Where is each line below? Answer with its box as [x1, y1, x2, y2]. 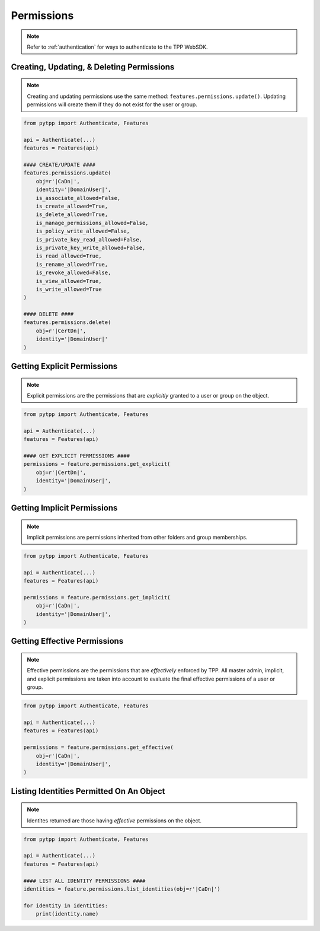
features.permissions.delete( [23, 319, 111, 326]
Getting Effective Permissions [11, 636, 124, 646]
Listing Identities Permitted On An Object [11, 786, 165, 796]
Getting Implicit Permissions [11, 503, 118, 513]
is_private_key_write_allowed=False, [36, 244, 146, 251]
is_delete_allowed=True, [36, 211, 108, 218]
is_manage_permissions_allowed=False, [36, 220, 149, 226]
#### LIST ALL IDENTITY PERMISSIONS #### [23, 877, 146, 884]
